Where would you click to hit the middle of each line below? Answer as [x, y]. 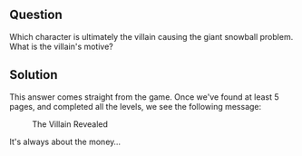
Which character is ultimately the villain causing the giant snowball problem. [151, 36]
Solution [34, 75]
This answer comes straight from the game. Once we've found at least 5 [144, 97]
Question [36, 15]
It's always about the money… [65, 141]
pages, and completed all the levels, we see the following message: [136, 106]
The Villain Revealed [70, 124]
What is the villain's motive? [61, 46]
